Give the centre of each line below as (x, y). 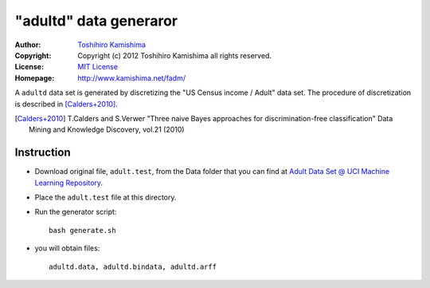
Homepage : (35, 78)
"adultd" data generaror (96, 21)
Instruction (43, 153)
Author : (28, 45)
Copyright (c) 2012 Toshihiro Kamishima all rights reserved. (175, 55)
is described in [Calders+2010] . (66, 104)
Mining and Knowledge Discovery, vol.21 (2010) (107, 130)
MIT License (98, 67)
